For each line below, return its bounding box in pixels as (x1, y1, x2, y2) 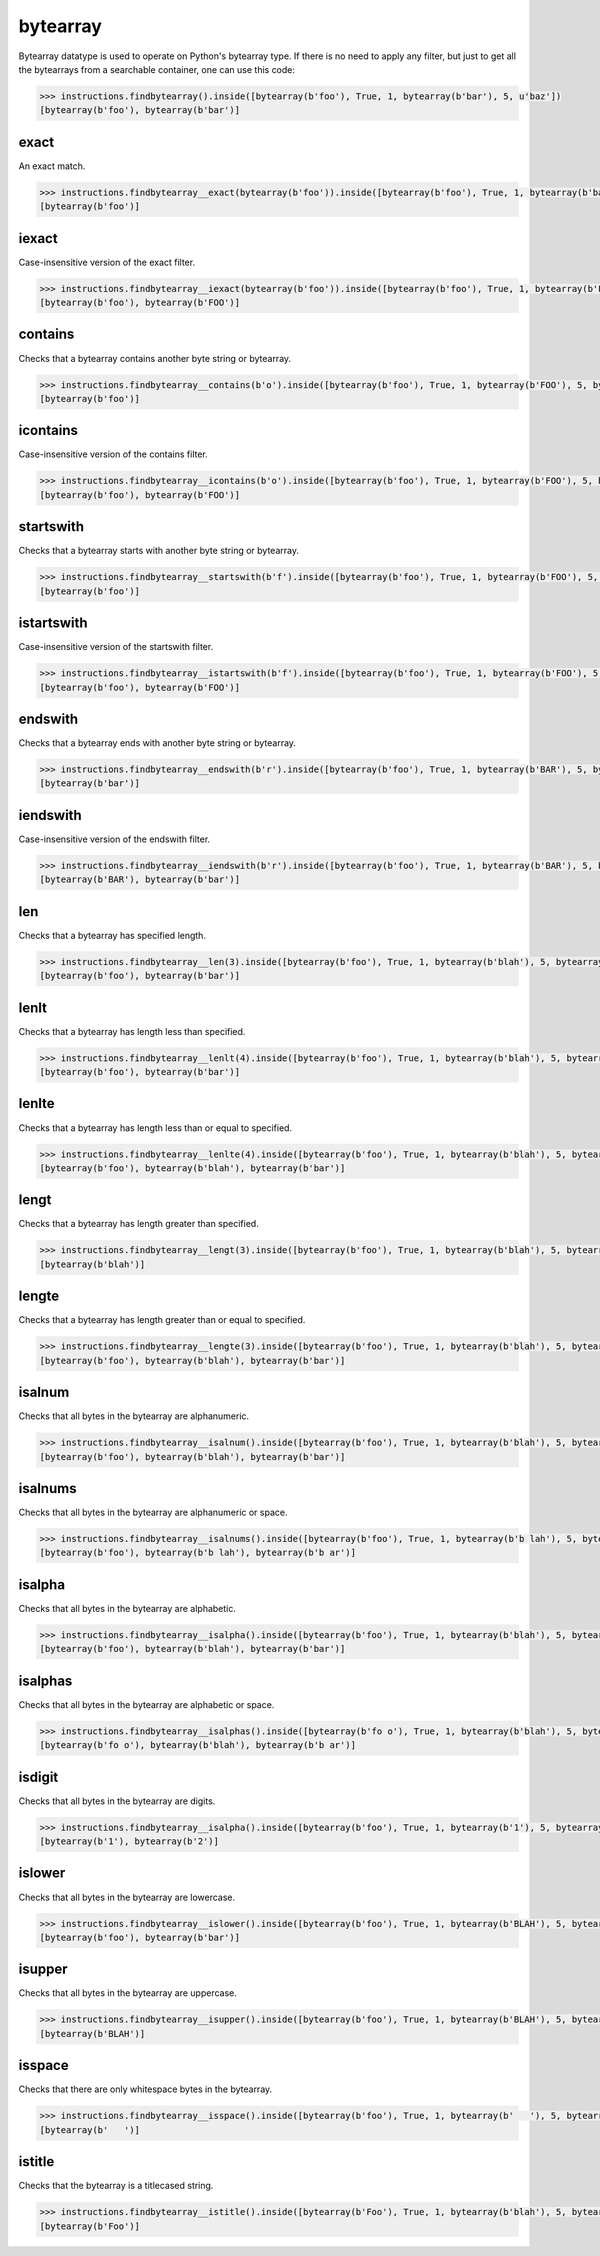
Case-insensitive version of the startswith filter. (18, 641, 214, 653)
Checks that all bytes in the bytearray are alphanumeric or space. (18, 1506, 288, 1519)
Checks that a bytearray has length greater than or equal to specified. (18, 1314, 306, 1326)
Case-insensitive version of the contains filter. (18, 448, 209, 460)
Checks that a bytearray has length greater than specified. (18, 1218, 259, 1230)
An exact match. (18, 160, 86, 172)
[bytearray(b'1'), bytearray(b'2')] (39, 1836, 220, 1847)
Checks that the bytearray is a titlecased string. (18, 2180, 214, 2192)
